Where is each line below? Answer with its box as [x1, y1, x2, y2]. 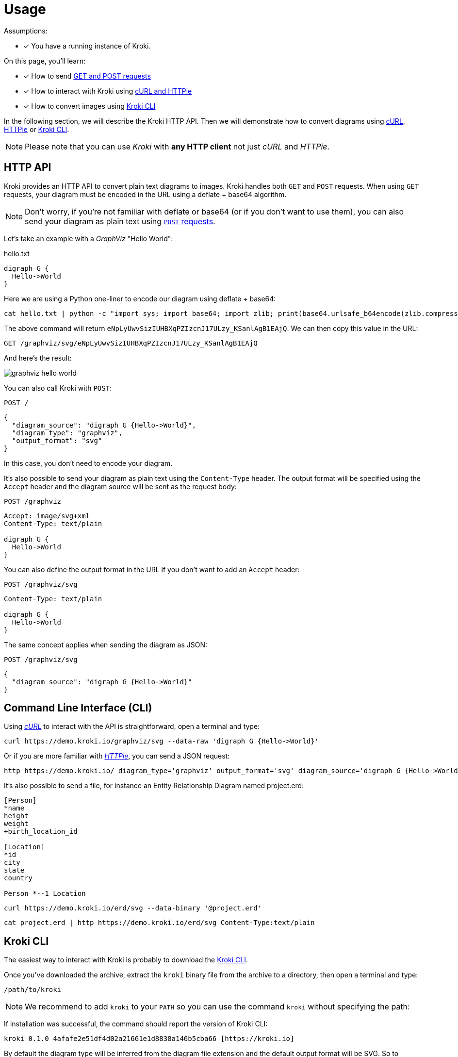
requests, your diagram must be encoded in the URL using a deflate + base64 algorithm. [4, 190, 287, 198]
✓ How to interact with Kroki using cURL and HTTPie [23, 86, 192, 95]
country [4, 874, 33, 882]
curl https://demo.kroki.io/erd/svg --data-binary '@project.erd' [4, 904, 262, 912]
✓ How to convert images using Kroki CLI [23, 101, 156, 110]
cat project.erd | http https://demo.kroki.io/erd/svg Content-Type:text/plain [4, 919, 315, 927]
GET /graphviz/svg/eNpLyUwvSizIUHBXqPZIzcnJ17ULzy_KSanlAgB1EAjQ [4, 339, 258, 347]
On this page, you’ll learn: [4, 56, 85, 65]
